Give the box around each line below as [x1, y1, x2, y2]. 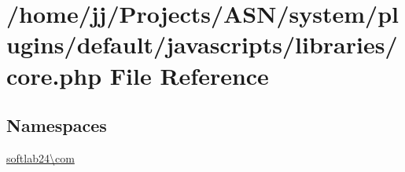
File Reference [109, 59, 269, 91]
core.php [6, 59, 102, 91]
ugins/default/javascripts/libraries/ [6, 28, 398, 60]
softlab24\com [6, 149, 75, 166]
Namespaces [6, 113, 107, 137]
